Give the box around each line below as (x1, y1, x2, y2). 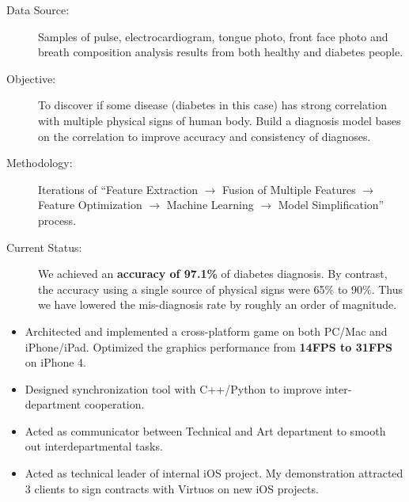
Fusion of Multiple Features (222, 181, 356, 197)
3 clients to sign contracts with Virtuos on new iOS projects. (25, 480, 319, 496)
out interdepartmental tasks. (25, 438, 163, 454)
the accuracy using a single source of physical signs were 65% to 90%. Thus (38, 280, 403, 297)
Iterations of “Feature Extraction (38, 181, 199, 197)
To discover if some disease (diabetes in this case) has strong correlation (38, 97, 388, 113)
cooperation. (84, 396, 145, 413)
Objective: (6, 70, 56, 86)
